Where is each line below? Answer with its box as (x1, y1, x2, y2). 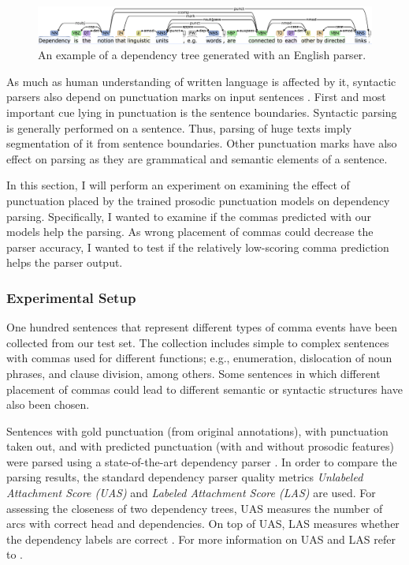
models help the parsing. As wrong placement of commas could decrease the (6, 223, 374, 240)
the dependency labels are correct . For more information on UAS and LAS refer (6, 530, 396, 547)
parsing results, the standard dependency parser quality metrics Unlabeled (6, 469, 363, 485)
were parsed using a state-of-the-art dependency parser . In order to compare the (6, 453, 397, 470)
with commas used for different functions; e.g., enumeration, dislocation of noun (6, 350, 392, 366)
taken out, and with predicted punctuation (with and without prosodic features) (6, 438, 394, 455)
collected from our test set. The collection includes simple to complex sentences (6, 334, 389, 350)
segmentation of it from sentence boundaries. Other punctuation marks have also (6, 135, 397, 152)
